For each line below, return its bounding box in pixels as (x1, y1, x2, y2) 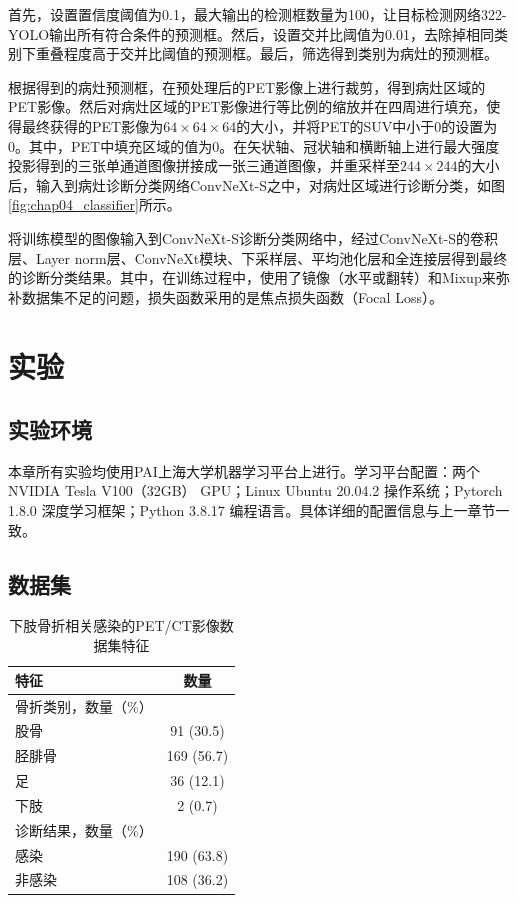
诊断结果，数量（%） (15, 819, 153, 840)
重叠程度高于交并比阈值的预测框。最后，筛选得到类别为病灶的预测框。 (35, 43, 498, 64)
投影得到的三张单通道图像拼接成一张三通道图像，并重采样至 (8, 155, 400, 176)
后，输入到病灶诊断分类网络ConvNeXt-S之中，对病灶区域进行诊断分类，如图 (8, 174, 505, 195)
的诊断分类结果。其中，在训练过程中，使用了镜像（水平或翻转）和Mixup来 (8, 267, 496, 288)
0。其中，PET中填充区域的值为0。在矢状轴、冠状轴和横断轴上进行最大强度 (8, 135, 500, 156)
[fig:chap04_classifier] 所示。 (8, 194, 181, 215)
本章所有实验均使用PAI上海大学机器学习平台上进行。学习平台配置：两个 (8, 460, 480, 481)
